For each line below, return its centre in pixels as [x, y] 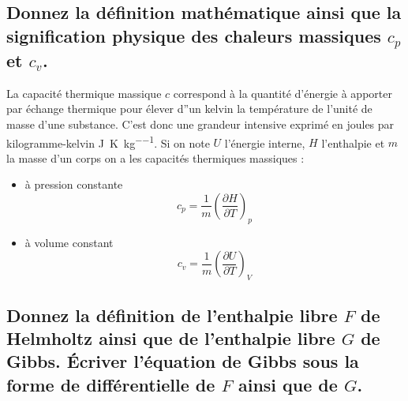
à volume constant [69, 242]
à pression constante [74, 184]
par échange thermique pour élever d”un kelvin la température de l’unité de [189, 109]
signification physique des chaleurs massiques [194, 35]
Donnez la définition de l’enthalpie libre [172, 315]
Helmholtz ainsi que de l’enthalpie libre [171, 337]
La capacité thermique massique [84, 93]
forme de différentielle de [111, 384]
